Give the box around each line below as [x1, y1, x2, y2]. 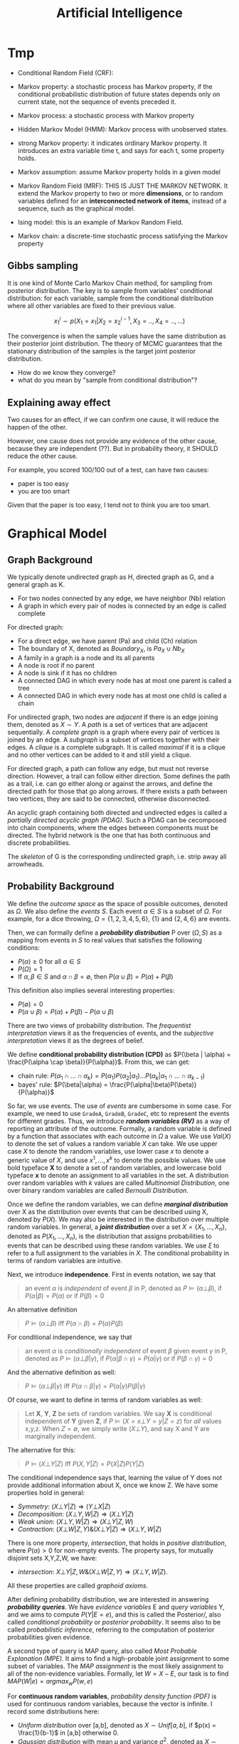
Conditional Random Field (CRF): [17, 68, 114, 77]
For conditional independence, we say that [7, 1332, 132, 1341]
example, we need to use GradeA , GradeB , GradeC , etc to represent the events [7, 1110, 230, 1118]
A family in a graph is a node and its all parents [17, 653, 155, 662]
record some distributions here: [7, 1707, 100, 1716]
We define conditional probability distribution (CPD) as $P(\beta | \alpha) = [7, 1050, 231, 1058]
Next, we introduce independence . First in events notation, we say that [7, 1270, 216, 1278]
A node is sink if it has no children [17, 669, 117, 677]
